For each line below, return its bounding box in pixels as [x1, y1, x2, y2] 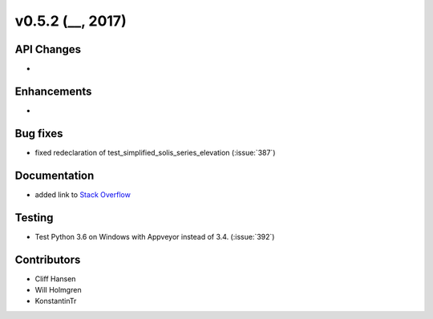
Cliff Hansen [34, 273, 76, 284]
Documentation [14, 168, 95, 182]
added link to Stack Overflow [34, 189, 132, 200]
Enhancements [14, 84, 92, 98]
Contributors [14, 252, 81, 266]
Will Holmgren [34, 285, 82, 294]
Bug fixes [14, 127, 63, 140]
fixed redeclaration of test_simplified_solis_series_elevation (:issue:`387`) [34, 147, 276, 157]
